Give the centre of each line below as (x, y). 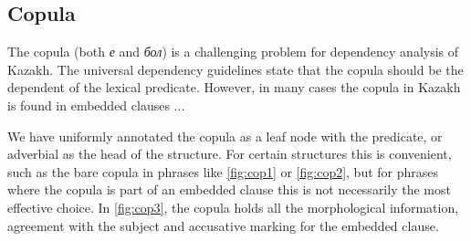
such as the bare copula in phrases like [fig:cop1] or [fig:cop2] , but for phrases (223, 171)
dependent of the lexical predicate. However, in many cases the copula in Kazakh (234, 87)
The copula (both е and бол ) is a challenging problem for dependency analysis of (233, 52)
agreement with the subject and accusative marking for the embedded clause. (223, 225)
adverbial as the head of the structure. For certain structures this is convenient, (230, 154)
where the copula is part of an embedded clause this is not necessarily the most (229, 189)
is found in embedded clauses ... (96, 105)
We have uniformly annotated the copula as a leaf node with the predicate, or (225, 136)
